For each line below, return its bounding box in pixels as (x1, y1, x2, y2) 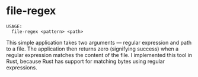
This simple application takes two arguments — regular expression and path (6, 39, 191, 46)
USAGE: (6, 24, 23, 29)
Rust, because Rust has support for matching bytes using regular (6, 58, 165, 65)
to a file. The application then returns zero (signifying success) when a (6, 45, 179, 52)
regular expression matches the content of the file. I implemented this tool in (6, 51, 193, 58)
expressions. (6, 63, 37, 71)
